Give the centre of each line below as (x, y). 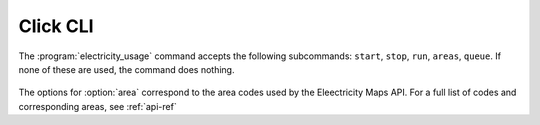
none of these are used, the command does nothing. (126, 69)
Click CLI (56, 26)
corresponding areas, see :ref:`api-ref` (97, 106)
